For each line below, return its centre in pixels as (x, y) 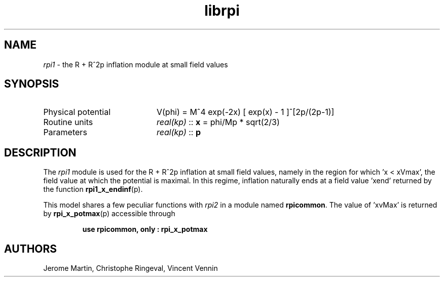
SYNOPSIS (32, 84)
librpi (222, 11)
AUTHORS (31, 249)
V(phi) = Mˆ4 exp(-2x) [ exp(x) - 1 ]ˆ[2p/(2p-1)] (245, 112)
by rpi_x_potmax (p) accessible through (109, 214)
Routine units (68, 122)
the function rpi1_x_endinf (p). (93, 189)
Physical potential (77, 112)
